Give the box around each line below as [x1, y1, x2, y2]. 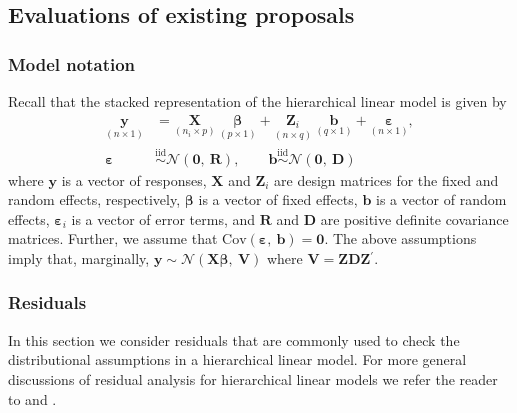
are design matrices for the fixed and [274, 169, 499, 190]
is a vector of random [375, 189, 507, 210]
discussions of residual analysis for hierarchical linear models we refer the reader [8, 368, 498, 389]
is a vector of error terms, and [71, 208, 256, 229]
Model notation [8, 51, 136, 76]
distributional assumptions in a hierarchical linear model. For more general [8, 349, 467, 370]
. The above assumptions [324, 228, 477, 249]
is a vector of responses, [61, 169, 207, 190]
